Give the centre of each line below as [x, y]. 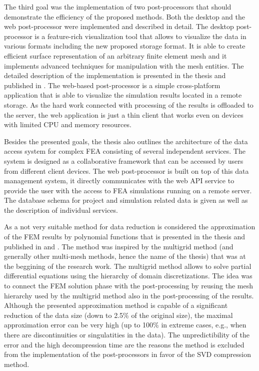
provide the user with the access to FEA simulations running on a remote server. [128, 190]
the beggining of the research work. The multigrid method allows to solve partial [128, 266]
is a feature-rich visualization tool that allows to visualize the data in [140, 36]
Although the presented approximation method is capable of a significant [116, 305]
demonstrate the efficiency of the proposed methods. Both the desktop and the [125, 16]
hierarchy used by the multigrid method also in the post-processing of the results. [129, 295]
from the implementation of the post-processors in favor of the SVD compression [127, 354]
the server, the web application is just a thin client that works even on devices [124, 114]
